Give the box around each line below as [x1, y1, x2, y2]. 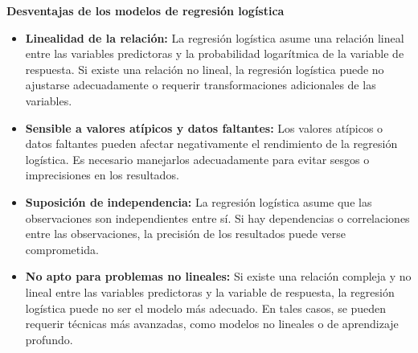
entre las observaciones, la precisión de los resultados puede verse [25, 225, 346, 242]
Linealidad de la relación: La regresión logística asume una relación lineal [25, 29, 404, 46]
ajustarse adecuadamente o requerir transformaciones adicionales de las [25, 76, 376, 93]
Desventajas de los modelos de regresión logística [6, 2, 285, 18]
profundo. [25, 330, 73, 347]
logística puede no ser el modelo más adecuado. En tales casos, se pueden [25, 299, 387, 316]
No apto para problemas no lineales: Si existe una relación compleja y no [25, 268, 412, 285]
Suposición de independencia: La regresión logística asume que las [25, 193, 372, 210]
